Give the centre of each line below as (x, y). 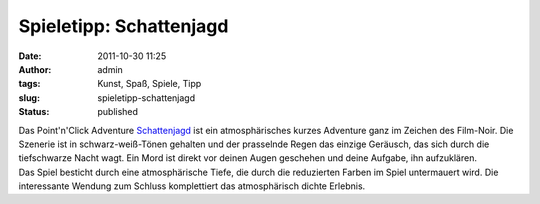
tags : (29, 84)
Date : (30, 56)
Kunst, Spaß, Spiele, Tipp (149, 84)
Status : (34, 112)
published (118, 112)
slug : (29, 97)
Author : (35, 69)
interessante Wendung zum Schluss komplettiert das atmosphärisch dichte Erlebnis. (192, 186)
